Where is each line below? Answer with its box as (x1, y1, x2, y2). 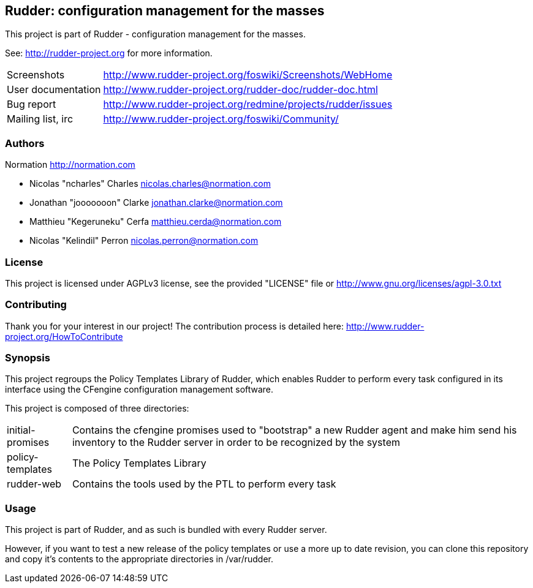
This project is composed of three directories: (5, 403, 189, 414)
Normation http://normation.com (5, 159, 135, 170)
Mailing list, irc (7, 113, 74, 126)
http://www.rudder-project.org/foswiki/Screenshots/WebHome (103, 69, 393, 81)
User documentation (7, 83, 101, 96)
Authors (5, 137, 45, 149)
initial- (7, 424, 36, 437)
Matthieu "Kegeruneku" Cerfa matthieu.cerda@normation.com (29, 216, 282, 227)
